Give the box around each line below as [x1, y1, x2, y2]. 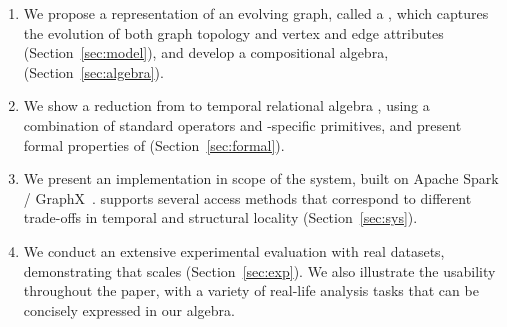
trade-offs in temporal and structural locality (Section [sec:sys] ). [23, 207, 418, 228]
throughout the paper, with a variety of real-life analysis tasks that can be [23, 280, 479, 301]
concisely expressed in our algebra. [23, 299, 235, 320]
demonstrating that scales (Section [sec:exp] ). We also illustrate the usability [23, 260, 496, 281]
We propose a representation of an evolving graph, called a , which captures [23, 3, 489, 23]
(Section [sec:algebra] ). [23, 61, 164, 82]
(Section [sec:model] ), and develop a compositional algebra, [23, 42, 389, 63]
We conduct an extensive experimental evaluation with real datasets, [23, 240, 445, 261]
